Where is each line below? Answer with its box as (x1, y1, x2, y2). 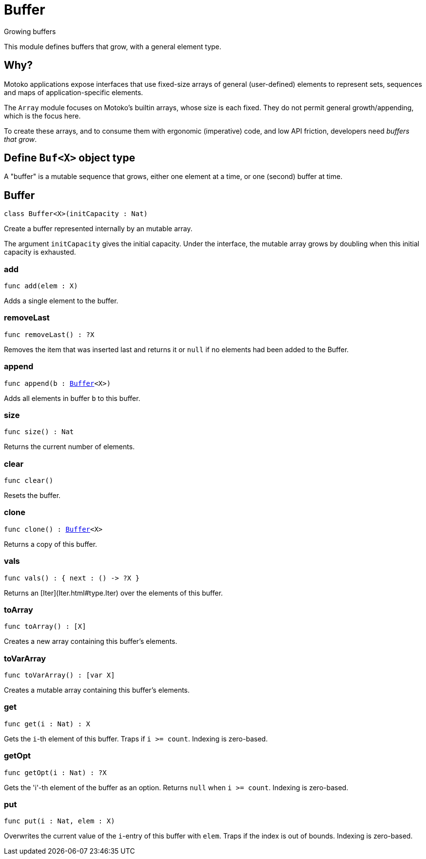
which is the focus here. (4, 111, 81, 120)
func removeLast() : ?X (4, 330, 95, 339)
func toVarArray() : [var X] (4, 671, 115, 679)
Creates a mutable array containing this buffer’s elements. (4, 686, 190, 695)
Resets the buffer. (4, 491, 61, 500)
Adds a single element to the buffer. (4, 297, 118, 305)
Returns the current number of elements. (4, 442, 135, 451)
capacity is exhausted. (4, 248, 76, 257)
